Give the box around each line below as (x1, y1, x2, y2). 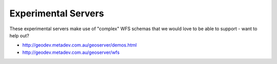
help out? (9, 32, 29, 38)
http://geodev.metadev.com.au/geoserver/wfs (22, 49, 120, 55)
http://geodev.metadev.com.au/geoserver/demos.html (22, 42, 137, 48)
